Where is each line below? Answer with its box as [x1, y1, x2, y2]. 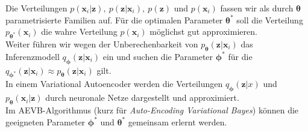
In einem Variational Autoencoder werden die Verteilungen [5, 77, 223, 90]
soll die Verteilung [236, 13, 303, 26]
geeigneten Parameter [5, 115, 86, 128]
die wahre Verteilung [41, 25, 118, 38]
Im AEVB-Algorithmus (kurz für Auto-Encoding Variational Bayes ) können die [5, 103, 299, 116]
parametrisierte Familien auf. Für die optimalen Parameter [5, 13, 223, 26]
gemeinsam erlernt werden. [128, 115, 227, 128]
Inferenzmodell [5, 50, 60, 62]
